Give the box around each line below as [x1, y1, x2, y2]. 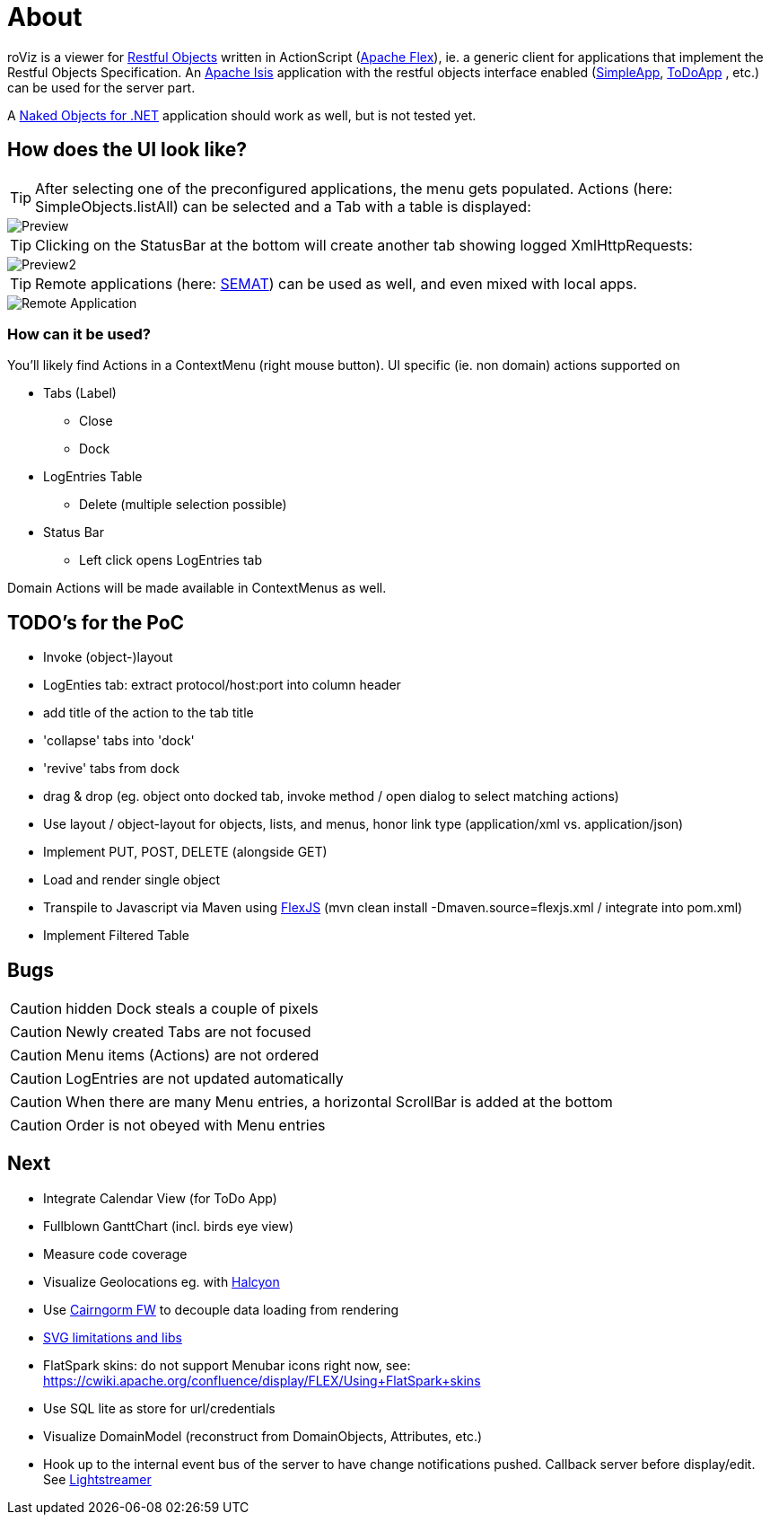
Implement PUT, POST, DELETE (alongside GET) [43, 844, 328, 860]
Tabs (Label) [43, 385, 117, 401]
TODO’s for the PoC [7, 611, 185, 634]
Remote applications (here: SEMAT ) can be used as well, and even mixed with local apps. [35, 274, 637, 293]
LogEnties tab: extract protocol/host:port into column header [43, 677, 401, 693]
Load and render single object [43, 872, 221, 888]
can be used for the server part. [7, 79, 196, 95]
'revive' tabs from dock [43, 761, 179, 777]
